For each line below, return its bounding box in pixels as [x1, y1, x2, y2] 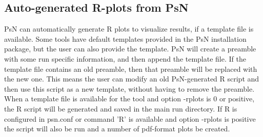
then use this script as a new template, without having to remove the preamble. [4, 83, 255, 94]
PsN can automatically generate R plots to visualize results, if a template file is [4, 23, 254, 34]
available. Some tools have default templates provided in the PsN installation [4, 33, 247, 44]
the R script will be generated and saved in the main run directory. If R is [4, 103, 237, 114]
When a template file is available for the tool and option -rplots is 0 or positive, [4, 93, 255, 104]
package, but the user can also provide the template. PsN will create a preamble [4, 43, 256, 54]
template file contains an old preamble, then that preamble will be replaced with [4, 63, 257, 74]
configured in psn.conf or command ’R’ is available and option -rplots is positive [4, 113, 256, 124]
